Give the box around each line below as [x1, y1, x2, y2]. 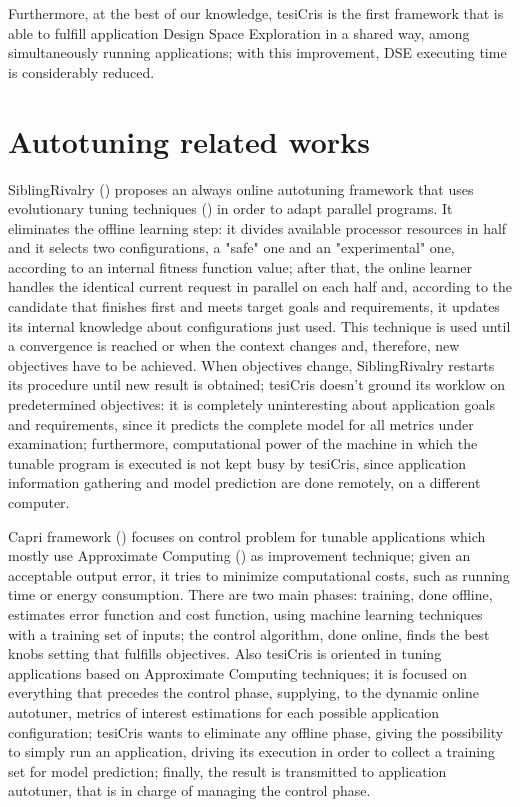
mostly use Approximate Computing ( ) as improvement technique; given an [8, 545, 471, 566]
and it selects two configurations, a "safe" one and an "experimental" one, [8, 237, 455, 258]
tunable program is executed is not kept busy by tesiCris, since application [8, 452, 466, 473]
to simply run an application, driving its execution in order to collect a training [8, 741, 495, 762]
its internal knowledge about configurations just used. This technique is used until [8, 315, 511, 336]
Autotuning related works [8, 120, 370, 161]
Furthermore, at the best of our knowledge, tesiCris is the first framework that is [8, 3, 504, 23]
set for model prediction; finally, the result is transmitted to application [8, 760, 447, 781]
